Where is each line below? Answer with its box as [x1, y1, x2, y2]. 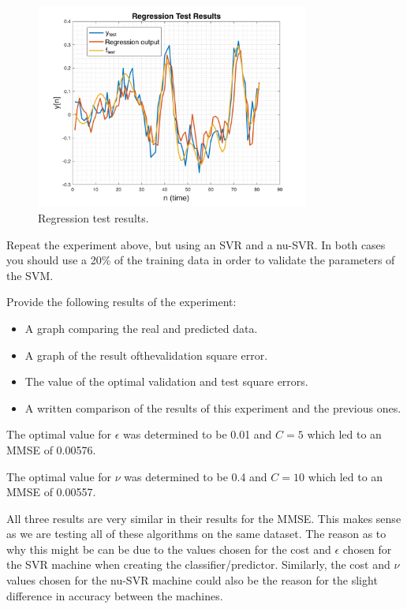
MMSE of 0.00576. [6, 441, 96, 458]
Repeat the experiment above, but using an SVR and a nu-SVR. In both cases [6, 236, 386, 252]
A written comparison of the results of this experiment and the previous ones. [24, 399, 401, 416]
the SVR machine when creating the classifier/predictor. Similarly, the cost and [6, 556, 390, 573]
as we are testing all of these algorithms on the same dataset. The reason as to [6, 525, 386, 542]
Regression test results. [38, 209, 149, 226]
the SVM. [6, 267, 54, 283]
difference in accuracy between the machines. [6, 587, 223, 603]
